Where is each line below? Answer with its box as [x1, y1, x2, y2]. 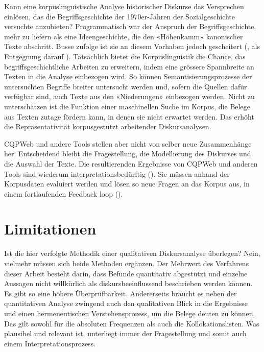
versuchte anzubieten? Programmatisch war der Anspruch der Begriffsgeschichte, [4, 21, 256, 32]
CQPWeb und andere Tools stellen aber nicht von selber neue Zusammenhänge [4, 138, 252, 149]
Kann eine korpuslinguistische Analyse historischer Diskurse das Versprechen [4, 1, 244, 11]
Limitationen [4, 218, 97, 239]
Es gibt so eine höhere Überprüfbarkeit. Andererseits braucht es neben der [4, 288, 237, 298]
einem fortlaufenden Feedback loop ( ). [4, 188, 123, 199]
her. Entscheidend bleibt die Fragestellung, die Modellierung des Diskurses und [4, 148, 251, 159]
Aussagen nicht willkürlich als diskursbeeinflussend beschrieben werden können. [4, 278, 253, 289]
